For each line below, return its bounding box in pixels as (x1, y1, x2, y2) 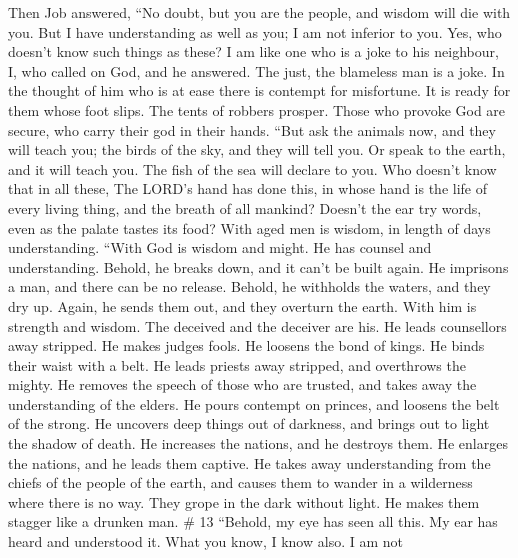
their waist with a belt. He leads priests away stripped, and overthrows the (8, 354, 466, 375)
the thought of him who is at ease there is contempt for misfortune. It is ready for (8, 80, 511, 101)
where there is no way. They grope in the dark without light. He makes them (8, 491, 480, 512)
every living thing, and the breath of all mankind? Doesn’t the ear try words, (8, 197, 482, 218)
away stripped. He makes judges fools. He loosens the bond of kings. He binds (8, 335, 485, 356)
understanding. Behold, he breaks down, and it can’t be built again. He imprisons (8, 256, 509, 277)
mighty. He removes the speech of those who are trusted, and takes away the (8, 374, 477, 395)
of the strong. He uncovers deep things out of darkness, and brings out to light (8, 413, 490, 434)
